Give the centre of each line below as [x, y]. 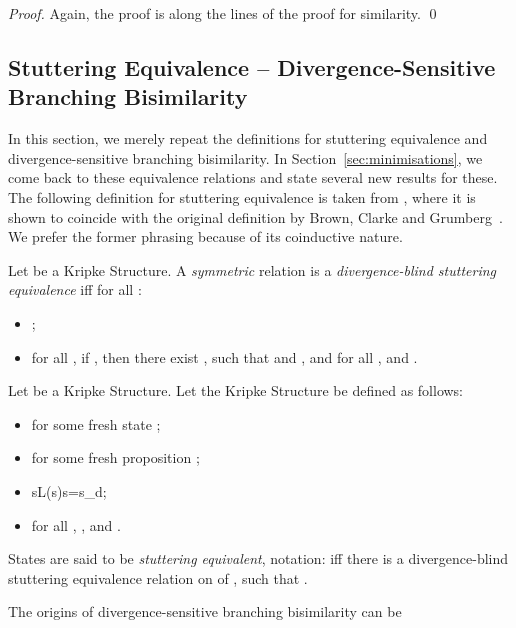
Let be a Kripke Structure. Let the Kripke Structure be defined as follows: [236, 390]
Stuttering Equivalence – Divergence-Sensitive [252, 66]
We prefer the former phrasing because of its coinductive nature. [205, 236]
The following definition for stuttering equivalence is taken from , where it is [242, 196]
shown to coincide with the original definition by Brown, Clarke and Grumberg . [255, 216]
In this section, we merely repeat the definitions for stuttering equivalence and [248, 138]
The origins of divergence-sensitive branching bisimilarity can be [205, 611]
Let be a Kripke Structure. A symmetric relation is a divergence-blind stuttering [252, 269]
